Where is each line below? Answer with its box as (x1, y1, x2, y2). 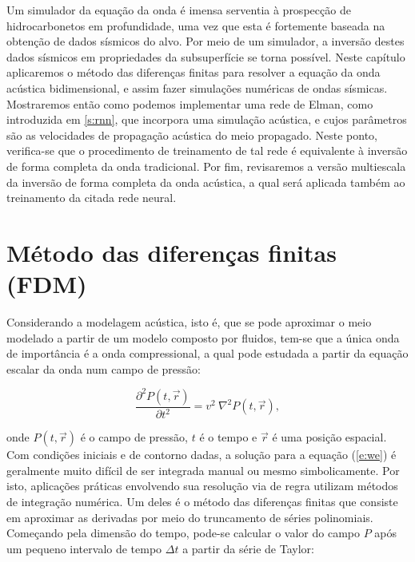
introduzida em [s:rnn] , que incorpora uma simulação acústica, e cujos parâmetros (6, 111, 407, 128)
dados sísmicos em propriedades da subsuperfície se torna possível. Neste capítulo (6, 48, 405, 65)
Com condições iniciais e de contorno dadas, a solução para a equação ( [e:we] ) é (6, 446, 397, 463)
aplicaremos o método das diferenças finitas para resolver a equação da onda (6, 64, 381, 81)
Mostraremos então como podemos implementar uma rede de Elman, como (6, 95, 373, 112)
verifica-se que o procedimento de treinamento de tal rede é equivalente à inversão (6, 142, 408, 159)
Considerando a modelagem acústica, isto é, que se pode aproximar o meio (6, 314, 372, 330)
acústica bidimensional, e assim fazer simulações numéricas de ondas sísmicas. (6, 79, 388, 96)
